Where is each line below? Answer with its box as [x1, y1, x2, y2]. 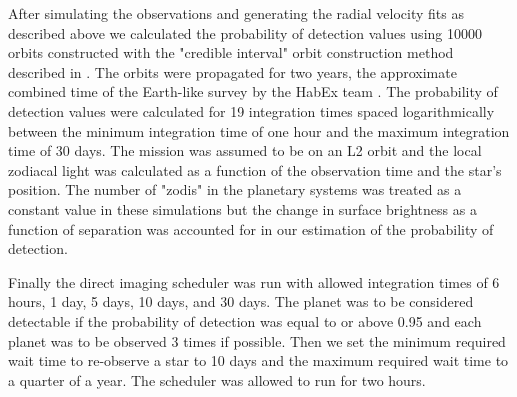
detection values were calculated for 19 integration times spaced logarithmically [8, 100, 495, 121]
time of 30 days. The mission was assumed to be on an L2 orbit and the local [8, 140, 482, 161]
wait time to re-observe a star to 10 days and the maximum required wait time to [8, 350, 509, 371]
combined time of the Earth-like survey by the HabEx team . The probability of [8, 81, 498, 102]
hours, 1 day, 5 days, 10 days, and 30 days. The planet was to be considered [8, 291, 474, 312]
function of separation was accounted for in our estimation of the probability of [8, 218, 494, 239]
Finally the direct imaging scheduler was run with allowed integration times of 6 [8, 271, 500, 292]
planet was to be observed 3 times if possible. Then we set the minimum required [8, 330, 506, 351]
